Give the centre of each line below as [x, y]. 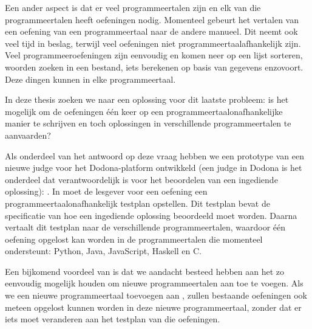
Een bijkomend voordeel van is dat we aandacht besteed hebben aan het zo [145, 271]
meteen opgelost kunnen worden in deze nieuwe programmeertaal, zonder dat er [153, 307]
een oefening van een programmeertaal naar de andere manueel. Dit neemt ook [151, 31]
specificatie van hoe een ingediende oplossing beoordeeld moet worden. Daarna [151, 215]
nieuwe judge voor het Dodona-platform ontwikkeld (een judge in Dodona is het [154, 168]
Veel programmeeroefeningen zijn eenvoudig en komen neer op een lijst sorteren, [154, 55]
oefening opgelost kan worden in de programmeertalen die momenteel [134, 239]
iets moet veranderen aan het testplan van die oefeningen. [113, 319]
